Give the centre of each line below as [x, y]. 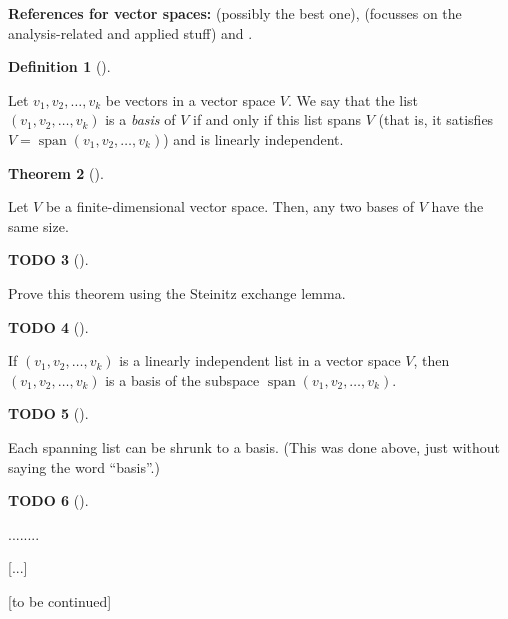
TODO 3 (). [48, 259]
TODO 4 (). [48, 326]
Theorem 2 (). [56, 172]
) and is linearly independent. [253, 138]
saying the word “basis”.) [84, 466]
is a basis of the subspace [182, 379]
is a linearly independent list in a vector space [260, 360]
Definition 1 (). [59, 66]
